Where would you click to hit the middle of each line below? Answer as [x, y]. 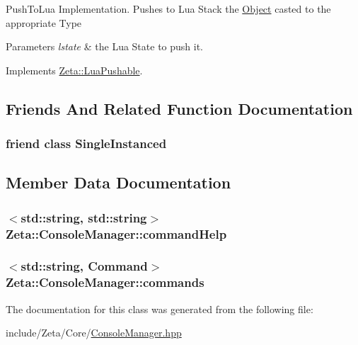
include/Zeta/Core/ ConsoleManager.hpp [94, 333]
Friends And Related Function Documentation [179, 108]
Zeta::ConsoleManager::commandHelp [116, 233]
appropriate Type [44, 22]
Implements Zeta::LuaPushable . [74, 70]
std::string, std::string [84, 217]
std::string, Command [84, 266]
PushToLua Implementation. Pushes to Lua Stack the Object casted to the [168, 9]
